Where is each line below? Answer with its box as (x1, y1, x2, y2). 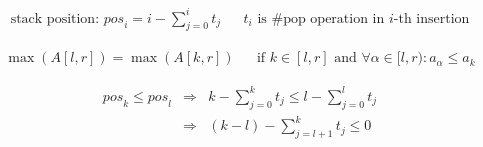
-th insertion (393, 11, 470, 26)
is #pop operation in (257, 11, 385, 26)
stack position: (10, 11, 100, 26)
